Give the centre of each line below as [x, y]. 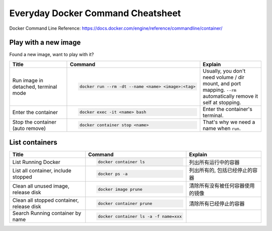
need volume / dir [224, 77]
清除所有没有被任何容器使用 [222, 186]
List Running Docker [36, 162]
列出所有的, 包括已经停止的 [221, 170]
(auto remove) [29, 128]
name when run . [222, 128]
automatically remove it [230, 96]
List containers [33, 142]
